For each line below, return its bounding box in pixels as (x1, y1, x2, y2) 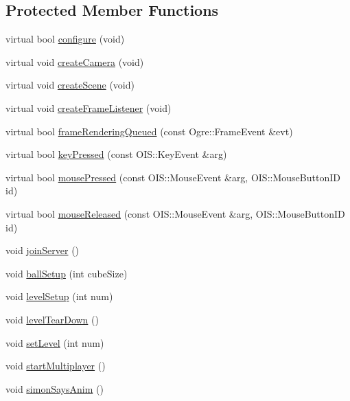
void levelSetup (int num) (5, 289, 113, 303)
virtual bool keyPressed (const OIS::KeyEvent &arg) (5, 147, 227, 161)
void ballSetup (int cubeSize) (5, 266, 128, 280)
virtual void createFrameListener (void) (5, 100, 172, 115)
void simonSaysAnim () (5, 381, 104, 396)
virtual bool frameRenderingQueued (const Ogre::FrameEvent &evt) (5, 124, 293, 138)
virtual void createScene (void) (5, 78, 135, 92)
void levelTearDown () (5, 312, 99, 326)
